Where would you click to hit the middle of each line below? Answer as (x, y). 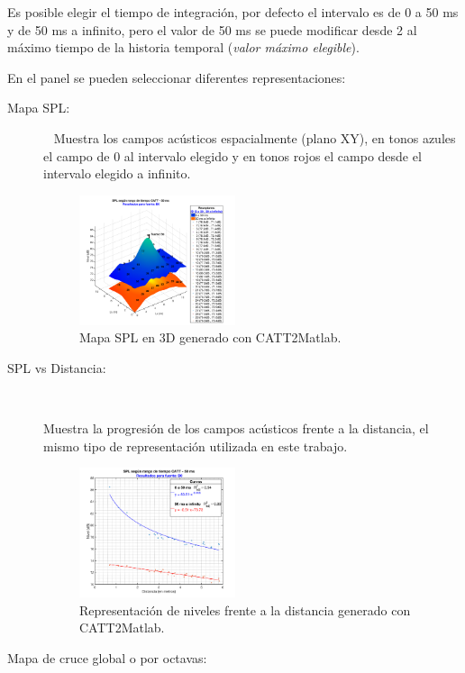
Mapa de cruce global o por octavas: (107, 657)
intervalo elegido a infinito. (117, 173)
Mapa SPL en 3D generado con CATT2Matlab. (210, 337)
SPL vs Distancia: (57, 367)
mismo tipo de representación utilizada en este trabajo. (196, 446)
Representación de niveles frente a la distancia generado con (245, 609)
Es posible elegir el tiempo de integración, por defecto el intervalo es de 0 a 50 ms (233, 12)
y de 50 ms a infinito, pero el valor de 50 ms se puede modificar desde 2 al (212, 29)
